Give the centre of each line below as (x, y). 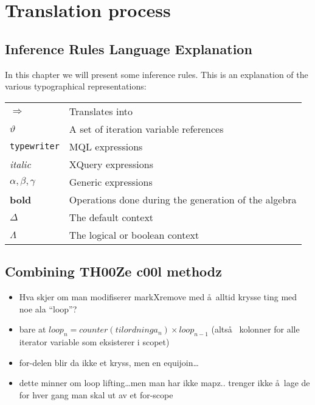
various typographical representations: (76, 86)
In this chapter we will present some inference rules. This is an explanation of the (157, 74)
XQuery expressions (111, 164)
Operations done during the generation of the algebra (183, 199)
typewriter (35, 146)
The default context (111, 217)
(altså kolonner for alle (255, 329)
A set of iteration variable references (146, 129)
